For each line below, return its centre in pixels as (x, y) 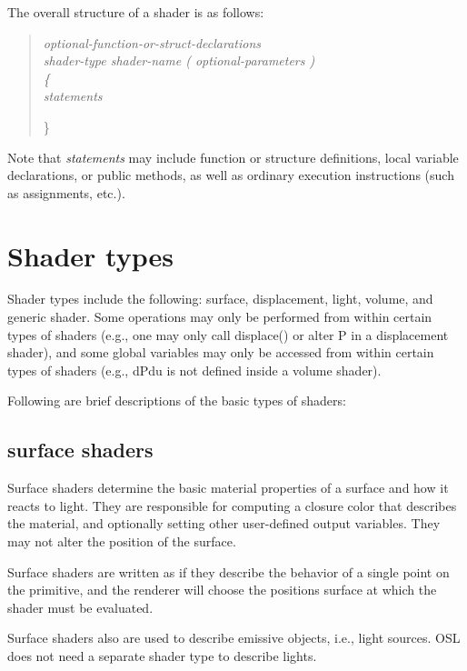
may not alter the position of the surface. (122, 541)
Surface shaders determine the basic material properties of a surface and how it (228, 488)
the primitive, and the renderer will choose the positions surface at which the (222, 590)
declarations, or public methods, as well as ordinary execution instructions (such (231, 175)
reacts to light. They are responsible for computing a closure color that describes (232, 505)
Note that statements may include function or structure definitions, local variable (233, 157)
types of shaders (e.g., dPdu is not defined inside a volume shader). (194, 370)
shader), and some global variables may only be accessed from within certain (221, 352)
